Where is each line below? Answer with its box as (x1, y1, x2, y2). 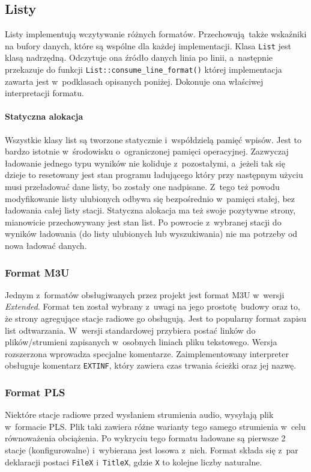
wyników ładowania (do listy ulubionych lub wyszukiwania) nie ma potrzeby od (5, 227, 298, 240)
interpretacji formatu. (5, 87, 84, 99)
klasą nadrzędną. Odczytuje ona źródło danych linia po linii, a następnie (5, 51, 273, 64)
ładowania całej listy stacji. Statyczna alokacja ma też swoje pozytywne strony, (5, 204, 296, 216)
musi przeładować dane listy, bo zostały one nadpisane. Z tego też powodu (5, 180, 280, 193)
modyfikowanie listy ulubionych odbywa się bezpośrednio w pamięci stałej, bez (5, 192, 295, 204)
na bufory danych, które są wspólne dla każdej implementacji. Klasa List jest (5, 39, 292, 52)
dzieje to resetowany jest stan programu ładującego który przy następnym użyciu (5, 168, 303, 181)
